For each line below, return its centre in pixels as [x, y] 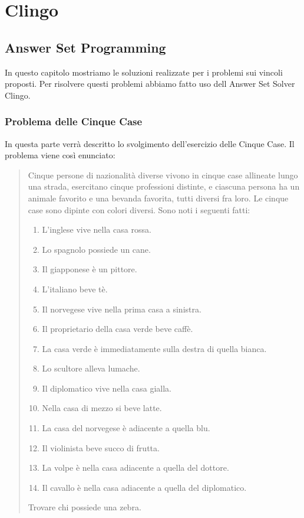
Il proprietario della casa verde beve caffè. [118, 329]
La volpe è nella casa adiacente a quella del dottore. [136, 467]
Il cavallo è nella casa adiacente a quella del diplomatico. [144, 487]
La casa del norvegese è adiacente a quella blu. [126, 428]
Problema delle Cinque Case [74, 121]
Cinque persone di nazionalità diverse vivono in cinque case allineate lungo [163, 175]
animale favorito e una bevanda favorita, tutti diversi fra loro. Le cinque [158, 198]
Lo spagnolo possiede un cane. [96, 249]
